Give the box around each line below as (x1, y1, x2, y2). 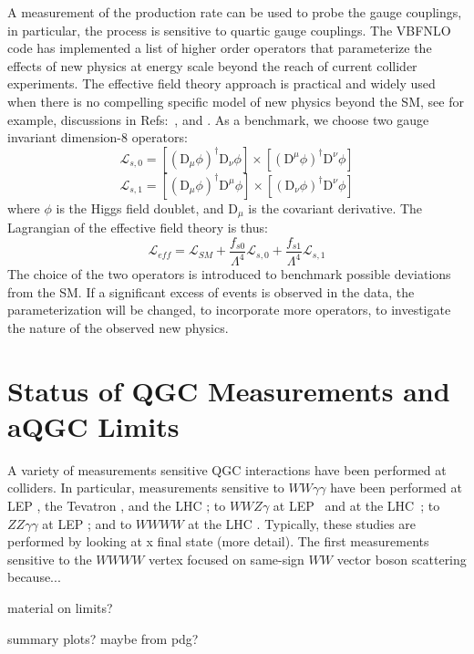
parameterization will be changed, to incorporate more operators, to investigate (7, 300, 451, 319)
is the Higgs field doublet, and (56, 198, 224, 217)
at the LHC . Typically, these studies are (188, 514, 417, 533)
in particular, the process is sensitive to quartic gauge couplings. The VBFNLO (7, 20, 451, 39)
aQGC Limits (7, 407, 180, 444)
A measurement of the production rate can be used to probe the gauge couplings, (7, 3, 462, 21)
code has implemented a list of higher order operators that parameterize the (7, 38, 432, 57)
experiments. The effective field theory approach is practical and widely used (7, 74, 436, 93)
